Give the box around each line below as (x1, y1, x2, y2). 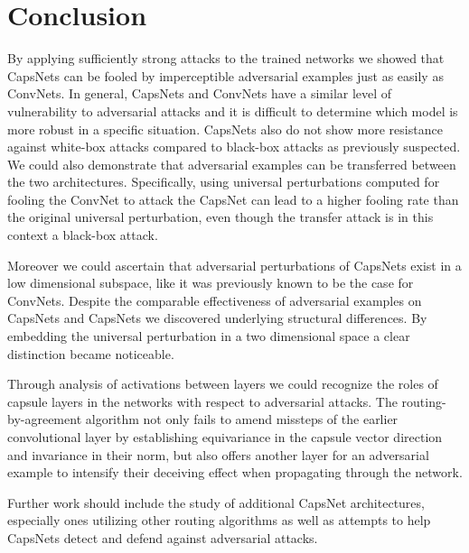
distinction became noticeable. (7, 344, 174, 363)
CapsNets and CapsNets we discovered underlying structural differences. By (7, 309, 427, 327)
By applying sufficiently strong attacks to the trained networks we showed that (7, 49, 445, 68)
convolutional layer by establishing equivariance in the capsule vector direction (7, 428, 443, 446)
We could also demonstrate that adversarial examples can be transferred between (7, 154, 456, 173)
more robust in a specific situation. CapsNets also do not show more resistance (7, 119, 443, 138)
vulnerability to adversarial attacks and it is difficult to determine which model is (7, 101, 458, 120)
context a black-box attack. (7, 226, 158, 244)
